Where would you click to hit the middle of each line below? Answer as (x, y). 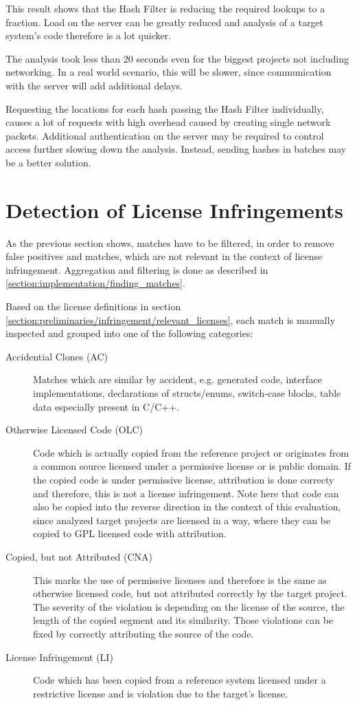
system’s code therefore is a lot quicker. (89, 35)
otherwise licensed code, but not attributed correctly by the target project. (190, 593)
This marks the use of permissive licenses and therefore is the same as (180, 579)
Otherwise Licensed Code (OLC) (74, 430)
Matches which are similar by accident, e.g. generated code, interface (177, 379)
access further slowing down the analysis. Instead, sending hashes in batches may (176, 149)
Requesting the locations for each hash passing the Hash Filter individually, (165, 108)
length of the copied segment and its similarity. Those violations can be (183, 620)
